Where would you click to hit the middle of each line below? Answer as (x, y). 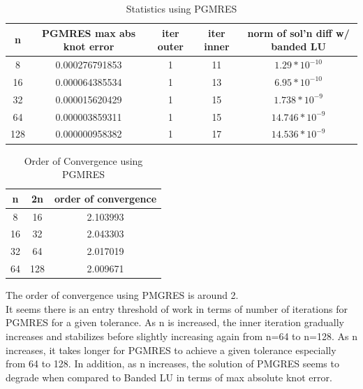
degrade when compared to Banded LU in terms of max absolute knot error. (169, 377)
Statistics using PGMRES (181, 8)
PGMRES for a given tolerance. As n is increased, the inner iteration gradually (175, 322)
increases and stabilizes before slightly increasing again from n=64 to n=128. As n (181, 336)
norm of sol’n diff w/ (298, 32)
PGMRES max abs (89, 32)
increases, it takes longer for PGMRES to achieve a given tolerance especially (171, 350)
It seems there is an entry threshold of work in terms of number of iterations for (177, 308)
